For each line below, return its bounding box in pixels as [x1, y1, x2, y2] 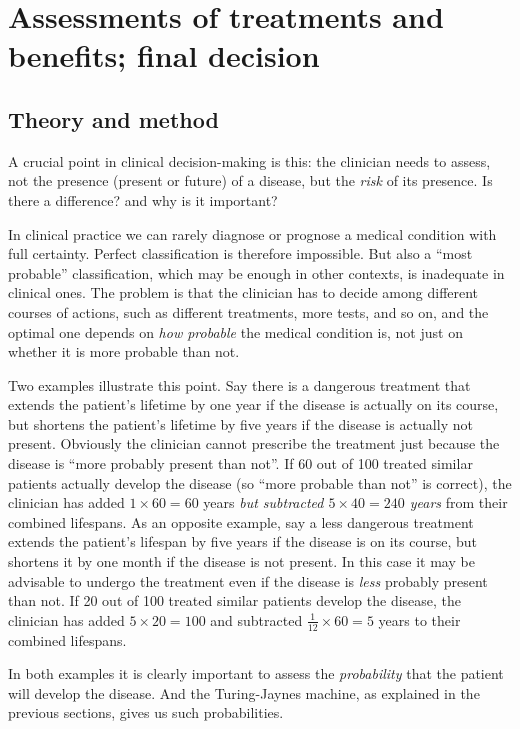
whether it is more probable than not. [8, 341, 240, 362]
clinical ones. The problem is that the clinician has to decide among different [8, 282, 479, 303]
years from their [409, 492, 508, 513]
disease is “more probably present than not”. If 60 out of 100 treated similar [8, 453, 473, 474]
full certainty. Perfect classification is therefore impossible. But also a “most [8, 243, 473, 264]
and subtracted [210, 609, 303, 630]
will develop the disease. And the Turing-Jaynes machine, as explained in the [8, 682, 480, 703]
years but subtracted [203, 492, 324, 513]
